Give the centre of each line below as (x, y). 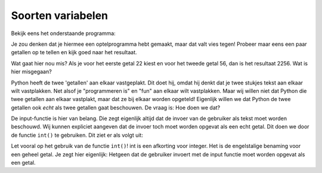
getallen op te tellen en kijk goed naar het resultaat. (74, 52)
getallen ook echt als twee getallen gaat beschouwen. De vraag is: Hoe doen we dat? (116, 108)
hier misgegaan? (31, 72)
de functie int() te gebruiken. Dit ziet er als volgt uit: (77, 135)
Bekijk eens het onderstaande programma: (63, 33)
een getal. (23, 163)
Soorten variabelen (60, 15)
